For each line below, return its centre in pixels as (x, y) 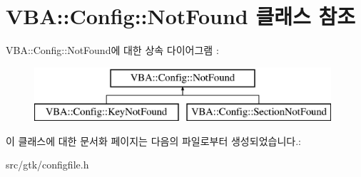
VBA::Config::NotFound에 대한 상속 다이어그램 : (112, 50)
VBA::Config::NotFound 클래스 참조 (180, 16)
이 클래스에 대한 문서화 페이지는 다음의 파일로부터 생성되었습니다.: (153, 140)
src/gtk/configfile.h (47, 165)
